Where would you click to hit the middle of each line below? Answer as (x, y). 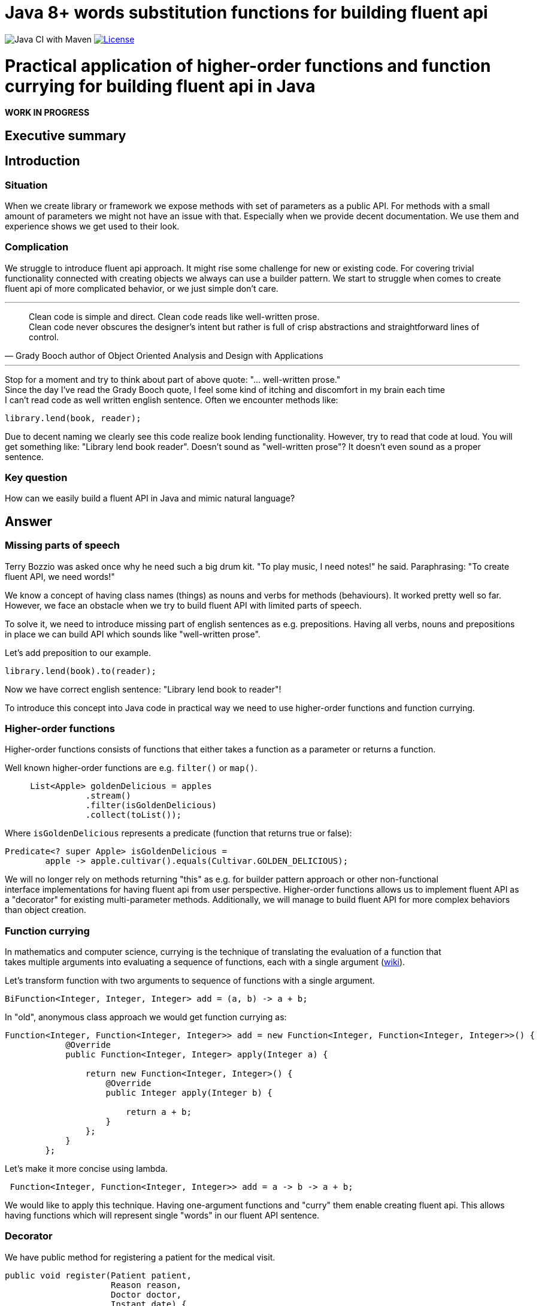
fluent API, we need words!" (60, 576)
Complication (37, 247)
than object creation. (46, 910)
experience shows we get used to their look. (92, 226)
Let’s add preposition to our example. (78, 652)
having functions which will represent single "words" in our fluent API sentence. (162, 1216)
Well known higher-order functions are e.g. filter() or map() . (131, 768)
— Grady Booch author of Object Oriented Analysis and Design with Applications (164, 355)
